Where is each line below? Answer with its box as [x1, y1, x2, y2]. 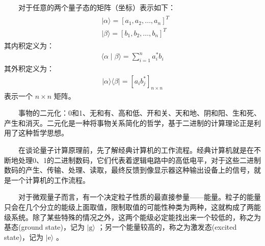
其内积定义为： [4, 40, 54, 50]
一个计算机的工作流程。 [11, 174, 90, 185]
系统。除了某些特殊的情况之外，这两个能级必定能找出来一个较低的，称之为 [11, 211, 261, 222]
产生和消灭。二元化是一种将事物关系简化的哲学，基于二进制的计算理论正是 [4, 117, 254, 128]
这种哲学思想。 [18, 127, 68, 138]
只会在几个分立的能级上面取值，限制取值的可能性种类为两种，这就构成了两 [4, 201, 254, 212]
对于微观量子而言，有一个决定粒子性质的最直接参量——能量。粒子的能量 [18, 192, 261, 202]
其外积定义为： [4, 63, 54, 74]
